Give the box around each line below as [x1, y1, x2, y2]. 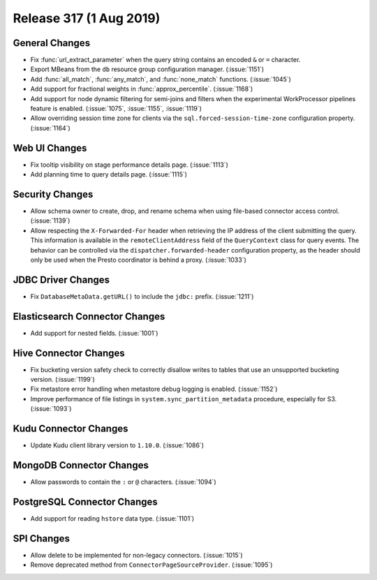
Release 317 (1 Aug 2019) [13, 10, 161, 26]
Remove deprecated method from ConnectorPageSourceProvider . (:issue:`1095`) [30, 560, 273, 569]
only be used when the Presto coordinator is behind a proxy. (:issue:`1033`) [30, 255, 247, 264]
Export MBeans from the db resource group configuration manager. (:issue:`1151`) [30, 65, 265, 73]
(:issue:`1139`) [30, 216, 71, 225]
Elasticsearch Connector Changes [13, 311, 165, 322]
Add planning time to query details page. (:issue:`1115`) [30, 170, 188, 179]
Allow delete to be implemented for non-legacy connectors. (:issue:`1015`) [30, 551, 244, 559]
